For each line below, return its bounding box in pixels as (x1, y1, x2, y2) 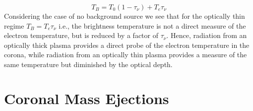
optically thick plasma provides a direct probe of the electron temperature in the (4, 39, 250, 50)
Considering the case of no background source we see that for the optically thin (4, 11, 245, 21)
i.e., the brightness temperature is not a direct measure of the (59, 20, 246, 31)
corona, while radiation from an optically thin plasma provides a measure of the (4, 49, 247, 60)
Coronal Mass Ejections (4, 88, 169, 108)
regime (4, 20, 24, 31)
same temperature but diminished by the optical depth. (4, 59, 173, 69)
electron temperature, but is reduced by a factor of (4, 30, 158, 40)
